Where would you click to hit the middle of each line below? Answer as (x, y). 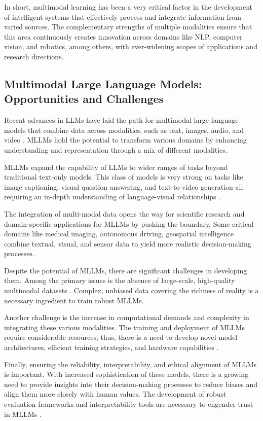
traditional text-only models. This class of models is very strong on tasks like (124, 177)
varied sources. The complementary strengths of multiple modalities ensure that (128, 27)
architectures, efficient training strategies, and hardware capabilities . (111, 347)
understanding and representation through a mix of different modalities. (116, 149)
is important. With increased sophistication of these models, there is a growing (126, 374)
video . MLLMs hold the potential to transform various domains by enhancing (125, 140)
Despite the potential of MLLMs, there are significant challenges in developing (126, 270)
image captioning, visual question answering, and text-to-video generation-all (124, 186)
